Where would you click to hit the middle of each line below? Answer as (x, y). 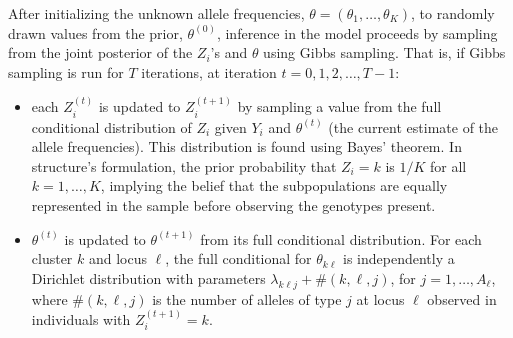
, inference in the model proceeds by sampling (357, 32)
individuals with (81, 318)
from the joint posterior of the (100, 52)
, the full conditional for (238, 258)
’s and (229, 52)
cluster (52, 258)
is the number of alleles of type (247, 298)
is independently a (399, 258)
